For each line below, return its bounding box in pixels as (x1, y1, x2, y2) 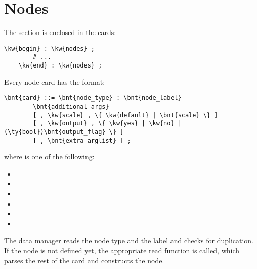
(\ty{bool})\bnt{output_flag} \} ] (4, 128, 124, 136)
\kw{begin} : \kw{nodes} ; (4, 45, 95, 52)
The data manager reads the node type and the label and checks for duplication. (4, 235, 254, 246)
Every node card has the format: (4, 76, 105, 87)
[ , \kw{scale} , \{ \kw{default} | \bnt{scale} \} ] (33, 111, 218, 119)
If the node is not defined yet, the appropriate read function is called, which (4, 245, 240, 255)
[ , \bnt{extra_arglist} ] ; (33, 137, 131, 144)
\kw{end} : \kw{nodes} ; (18, 62, 102, 70)
